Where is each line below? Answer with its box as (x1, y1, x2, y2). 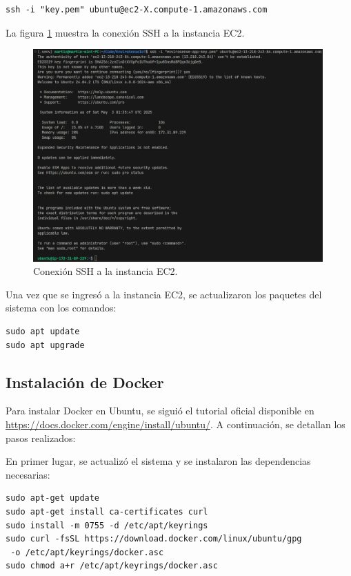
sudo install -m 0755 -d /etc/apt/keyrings (6, 520, 208, 530)
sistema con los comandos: (6, 300, 117, 315)
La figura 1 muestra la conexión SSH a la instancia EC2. (6, 25, 245, 39)
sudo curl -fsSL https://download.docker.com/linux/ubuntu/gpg (6, 534, 302, 544)
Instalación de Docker (6, 371, 164, 392)
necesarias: (6, 467, 50, 481)
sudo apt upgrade (6, 340, 85, 350)
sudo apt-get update (6, 493, 100, 503)
